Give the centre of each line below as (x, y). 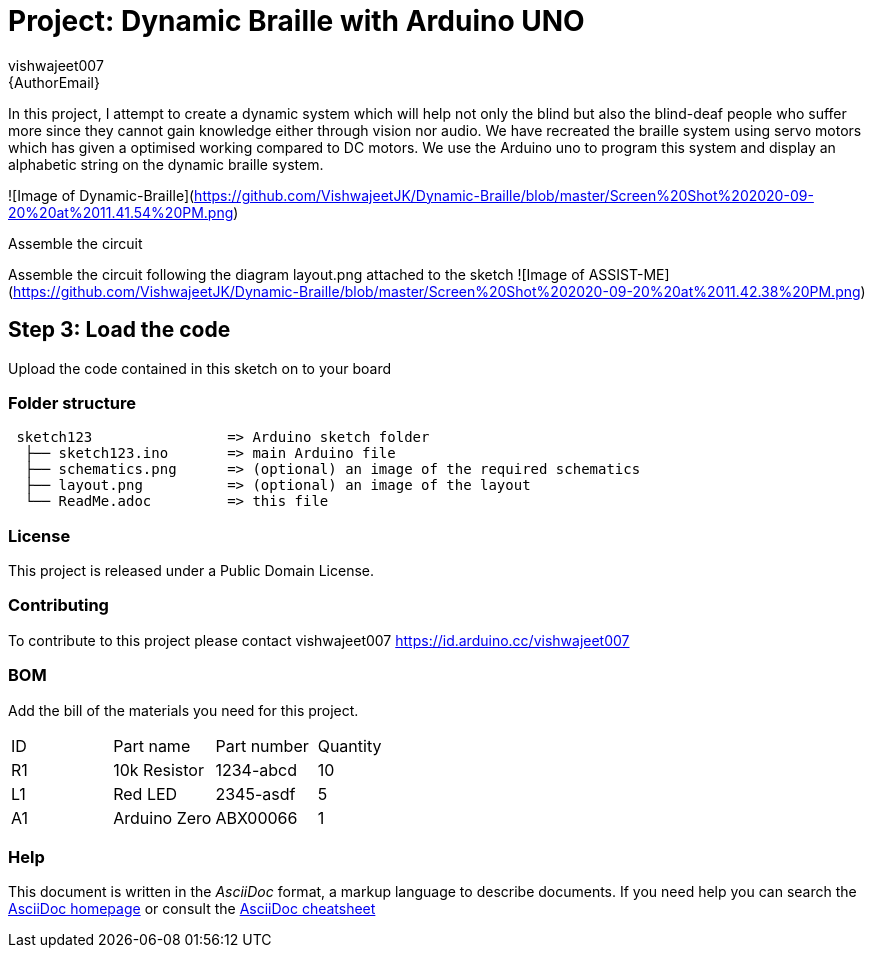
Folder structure (72, 402)
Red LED (145, 793)
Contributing (58, 605)
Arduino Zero (162, 817)
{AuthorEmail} (54, 82)
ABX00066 (256, 817)
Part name (152, 745)
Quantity (349, 745)
